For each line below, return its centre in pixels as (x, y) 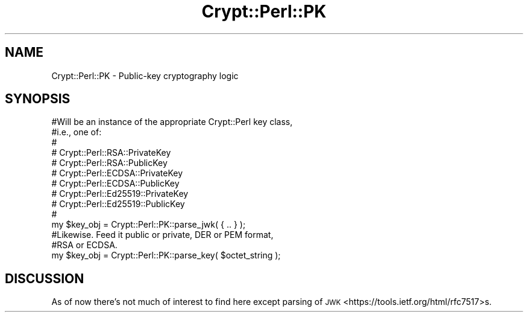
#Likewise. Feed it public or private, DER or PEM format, (162, 235)
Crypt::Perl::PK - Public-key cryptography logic (145, 75)
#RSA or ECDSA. (84, 245)
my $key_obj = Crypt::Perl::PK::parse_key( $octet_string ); (166, 255)
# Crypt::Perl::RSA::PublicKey (109, 163)
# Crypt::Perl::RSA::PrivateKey (111, 153)
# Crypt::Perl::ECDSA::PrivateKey (117, 173)
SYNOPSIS (38, 99)
